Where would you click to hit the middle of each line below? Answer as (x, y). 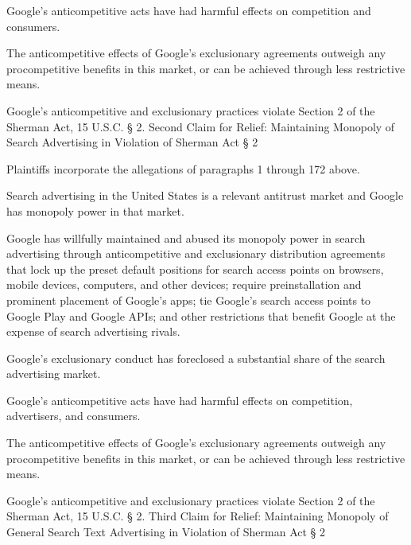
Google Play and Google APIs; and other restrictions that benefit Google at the (201, 315)
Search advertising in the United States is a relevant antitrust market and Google (205, 195)
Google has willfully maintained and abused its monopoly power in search (186, 237)
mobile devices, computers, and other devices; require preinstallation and (184, 284)
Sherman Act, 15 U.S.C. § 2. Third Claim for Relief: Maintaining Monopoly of (198, 516)
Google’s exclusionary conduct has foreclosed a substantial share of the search (196, 358)
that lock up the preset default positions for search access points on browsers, (195, 269)
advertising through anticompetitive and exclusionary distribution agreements (196, 253)
